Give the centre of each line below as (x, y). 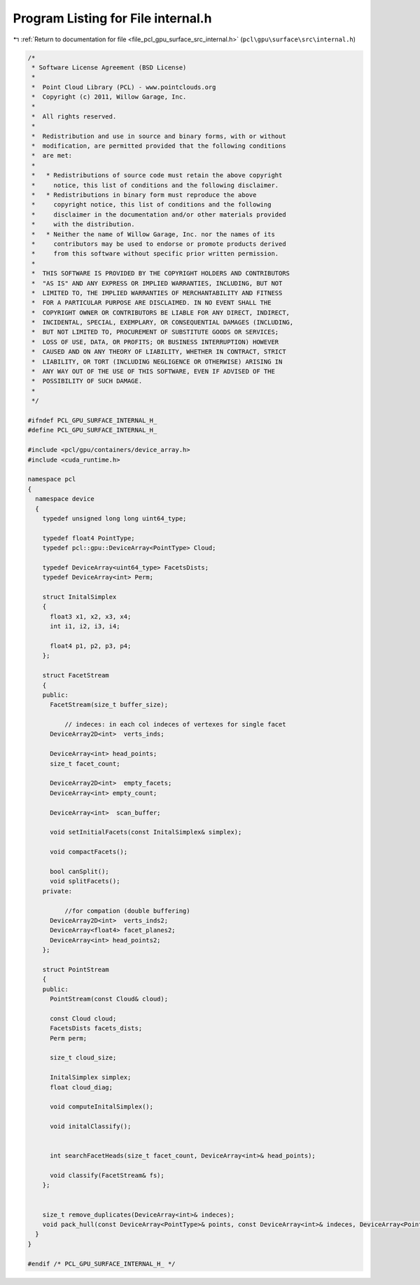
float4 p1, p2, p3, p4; (91, 646)
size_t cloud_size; (83, 1058)
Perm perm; (69, 1038)
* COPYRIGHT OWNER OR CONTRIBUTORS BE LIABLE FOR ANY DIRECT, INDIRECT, (161, 312)
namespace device (65, 499)
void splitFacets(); (85, 881)
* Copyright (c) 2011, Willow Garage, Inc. (109, 97)
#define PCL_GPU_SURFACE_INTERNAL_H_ (92, 430)
